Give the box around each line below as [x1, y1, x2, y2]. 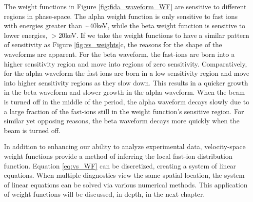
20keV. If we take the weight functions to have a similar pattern [58, 30, 250, 40]
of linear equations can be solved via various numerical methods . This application [4, 179, 248, 189]
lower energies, [4, 30, 47, 40]
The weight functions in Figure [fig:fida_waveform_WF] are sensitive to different [4, 1, 247, 11]
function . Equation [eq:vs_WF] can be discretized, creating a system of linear [4, 160, 236, 170]
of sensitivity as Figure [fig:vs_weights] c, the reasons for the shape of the [4, 39, 222, 50]
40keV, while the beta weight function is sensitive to [89, 20, 246, 31]
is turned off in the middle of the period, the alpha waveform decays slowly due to [4, 96, 250, 106]
